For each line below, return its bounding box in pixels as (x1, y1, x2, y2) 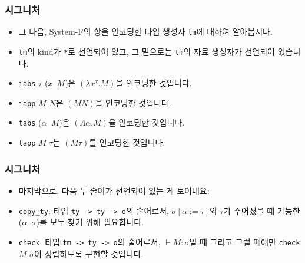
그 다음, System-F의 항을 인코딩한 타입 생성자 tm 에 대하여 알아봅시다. (18, 25, 273, 38)
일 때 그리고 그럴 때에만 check (189, 235, 300, 248)
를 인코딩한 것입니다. (89, 136, 165, 149)
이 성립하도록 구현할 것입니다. (34, 247, 144, 259)
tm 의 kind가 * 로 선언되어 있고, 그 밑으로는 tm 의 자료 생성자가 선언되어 (18, 45, 275, 57)
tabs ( (18, 116, 42, 129)
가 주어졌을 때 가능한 (223, 204, 300, 216)
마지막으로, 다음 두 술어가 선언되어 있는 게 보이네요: (18, 184, 210, 196)
